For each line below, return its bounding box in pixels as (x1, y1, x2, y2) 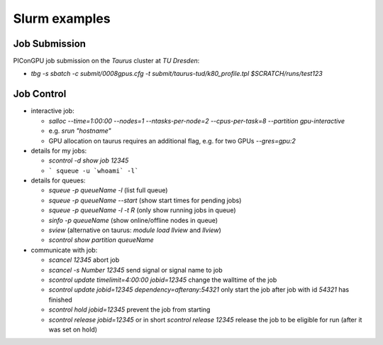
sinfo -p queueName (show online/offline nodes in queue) (48, 216, 218, 224)
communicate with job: (30, 246, 98, 254)
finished (48, 295, 72, 304)
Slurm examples (13, 11, 111, 26)
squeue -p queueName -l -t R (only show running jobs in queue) (48, 206, 237, 214)
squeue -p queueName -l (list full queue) (48, 186, 168, 195)
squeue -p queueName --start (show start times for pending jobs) (48, 196, 242, 204)
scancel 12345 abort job (48, 256, 120, 264)
